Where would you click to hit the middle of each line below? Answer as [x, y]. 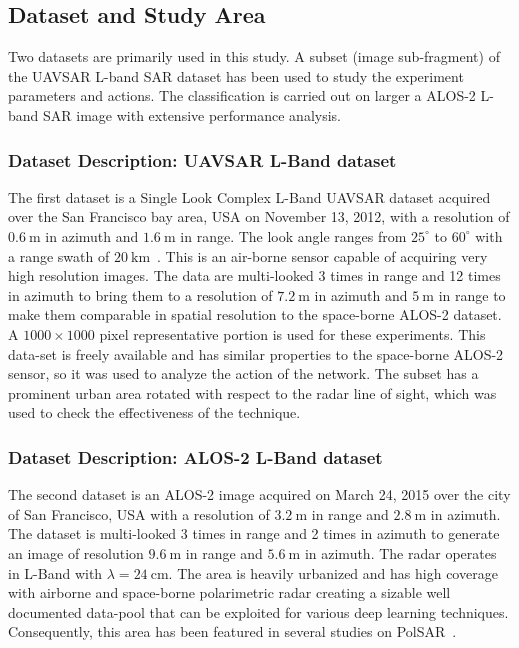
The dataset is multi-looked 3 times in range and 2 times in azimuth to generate [254, 533]
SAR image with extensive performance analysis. [192, 114]
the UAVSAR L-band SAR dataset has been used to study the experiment [236, 75]
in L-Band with [55, 572]
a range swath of [59, 255]
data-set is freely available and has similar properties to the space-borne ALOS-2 [256, 353]
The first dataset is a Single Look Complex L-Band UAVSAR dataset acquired [249, 196]
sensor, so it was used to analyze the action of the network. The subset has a [243, 373]
